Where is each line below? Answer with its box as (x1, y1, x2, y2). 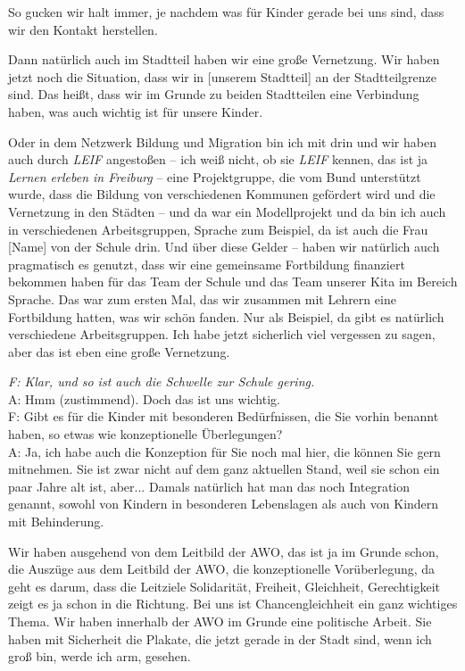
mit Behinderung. (8, 512, 104, 531)
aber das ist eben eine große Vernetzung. (8, 342, 230, 360)
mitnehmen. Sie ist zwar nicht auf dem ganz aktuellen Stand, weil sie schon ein (8, 460, 440, 478)
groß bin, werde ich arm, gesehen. (8, 647, 191, 666)
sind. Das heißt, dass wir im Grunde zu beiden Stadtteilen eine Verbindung (8, 85, 419, 104)
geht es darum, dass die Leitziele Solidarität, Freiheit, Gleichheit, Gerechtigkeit (8, 576, 440, 595)
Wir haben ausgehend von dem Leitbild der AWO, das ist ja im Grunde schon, (8, 542, 439, 560)
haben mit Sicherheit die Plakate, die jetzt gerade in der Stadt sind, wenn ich (8, 629, 432, 648)
